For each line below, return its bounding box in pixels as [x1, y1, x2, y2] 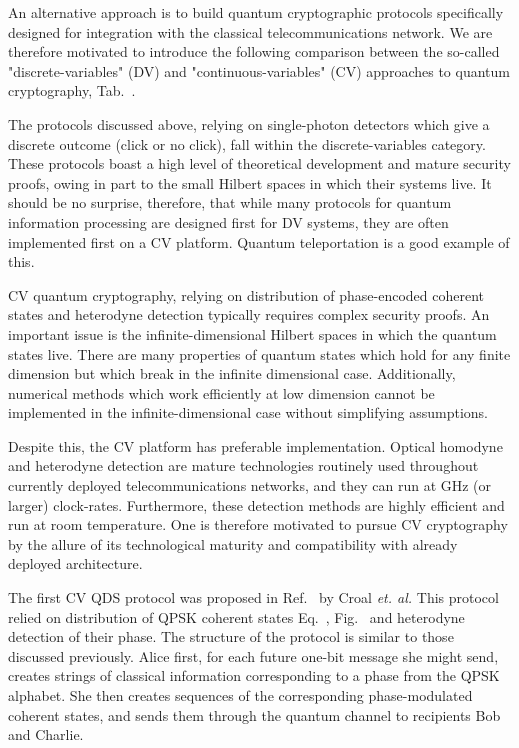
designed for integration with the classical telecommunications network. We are [8, 21, 493, 42]
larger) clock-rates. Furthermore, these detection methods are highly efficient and [8, 494, 505, 515]
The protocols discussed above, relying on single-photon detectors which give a [8, 113, 490, 134]
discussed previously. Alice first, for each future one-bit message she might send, [8, 645, 499, 666]
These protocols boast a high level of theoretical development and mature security [8, 153, 511, 174]
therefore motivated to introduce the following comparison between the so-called [8, 41, 500, 62]
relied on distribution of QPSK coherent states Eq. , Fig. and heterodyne [8, 606, 465, 627]
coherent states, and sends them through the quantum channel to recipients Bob [8, 704, 501, 725]
